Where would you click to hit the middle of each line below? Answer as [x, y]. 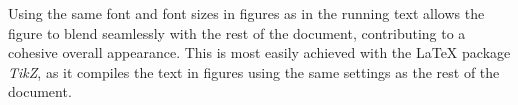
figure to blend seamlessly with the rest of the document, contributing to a [237, 32]
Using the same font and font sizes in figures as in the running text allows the [246, 13]
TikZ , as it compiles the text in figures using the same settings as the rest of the [254, 71]
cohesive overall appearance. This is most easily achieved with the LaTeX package [259, 52]
